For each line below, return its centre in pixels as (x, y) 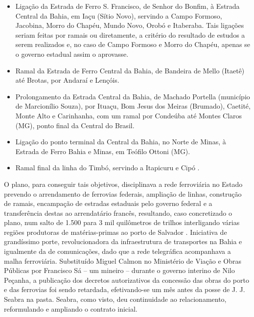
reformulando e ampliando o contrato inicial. (71, 308)
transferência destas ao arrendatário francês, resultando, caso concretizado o (118, 213)
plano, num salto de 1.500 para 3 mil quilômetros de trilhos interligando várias (122, 222)
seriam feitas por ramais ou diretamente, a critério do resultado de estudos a (130, 34)
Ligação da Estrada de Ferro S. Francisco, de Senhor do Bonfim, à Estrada (127, 6)
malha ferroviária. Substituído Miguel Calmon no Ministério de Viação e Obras (123, 260)
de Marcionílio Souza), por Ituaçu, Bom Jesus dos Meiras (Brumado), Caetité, (133, 106)
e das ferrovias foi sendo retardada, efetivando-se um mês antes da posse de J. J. (125, 289)
